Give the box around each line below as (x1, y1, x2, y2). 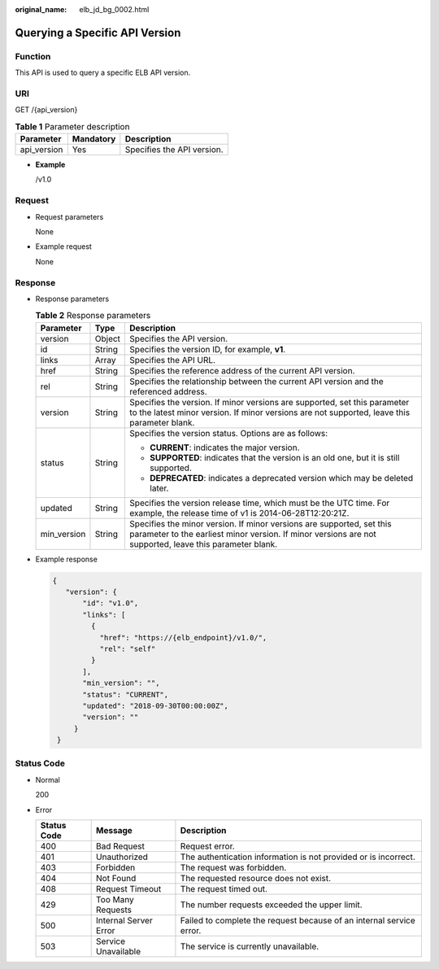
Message (96, 825, 133, 836)
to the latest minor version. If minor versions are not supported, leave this (129, 407, 411, 418)
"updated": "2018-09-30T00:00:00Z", (82, 701, 229, 710)
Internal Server (96, 915, 154, 927)
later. (150, 482, 169, 494)
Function (15, 50, 51, 62)
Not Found (96, 873, 137, 884)
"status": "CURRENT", (82, 690, 169, 699)
